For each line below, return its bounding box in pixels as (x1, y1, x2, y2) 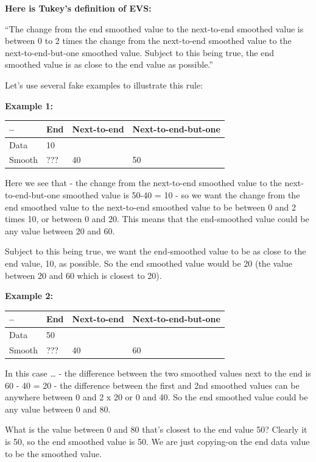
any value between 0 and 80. (5, 402, 111, 415)
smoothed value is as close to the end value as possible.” (5, 58, 213, 71)
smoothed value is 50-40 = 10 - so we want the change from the (62, 189, 300, 201)
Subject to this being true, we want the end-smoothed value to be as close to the (5, 245, 306, 258)
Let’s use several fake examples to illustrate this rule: (5, 78, 203, 91)
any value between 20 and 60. (5, 224, 115, 237)
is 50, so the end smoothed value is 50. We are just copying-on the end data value (5, 435, 310, 448)
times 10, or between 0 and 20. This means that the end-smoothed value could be (5, 212, 309, 225)
